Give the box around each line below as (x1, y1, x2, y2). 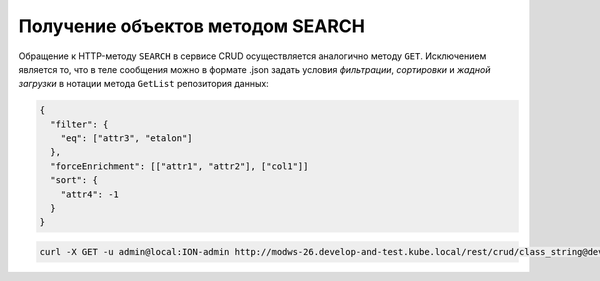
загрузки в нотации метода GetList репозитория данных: (18, 78, 269, 90)
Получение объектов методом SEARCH (18, 15, 365, 37)
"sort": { (50, 175, 99, 186)
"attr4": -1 (60, 188, 120, 200)
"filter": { (50, 118, 109, 130)
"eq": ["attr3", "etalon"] (60, 133, 194, 144)
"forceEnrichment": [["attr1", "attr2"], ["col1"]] (50, 160, 309, 172)
